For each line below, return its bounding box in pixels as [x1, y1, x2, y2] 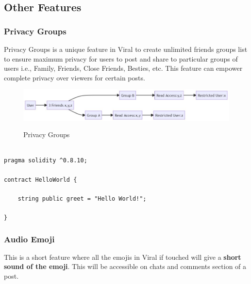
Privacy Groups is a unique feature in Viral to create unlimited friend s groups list [4, 44, 248, 54]
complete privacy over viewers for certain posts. [4, 72, 145, 82]
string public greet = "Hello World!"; [17, 195, 147, 202]
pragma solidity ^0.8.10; [4, 157, 87, 164]
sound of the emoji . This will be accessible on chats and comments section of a [4, 261, 247, 271]
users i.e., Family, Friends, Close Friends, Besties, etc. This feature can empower [4, 63, 243, 73]
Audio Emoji [4, 233, 55, 245]
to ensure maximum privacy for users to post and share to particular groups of [4, 53, 238, 63]
